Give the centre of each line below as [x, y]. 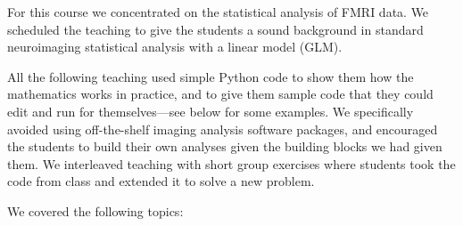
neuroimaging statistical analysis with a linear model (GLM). [175, 47]
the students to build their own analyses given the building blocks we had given [225, 146]
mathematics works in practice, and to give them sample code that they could [220, 94]
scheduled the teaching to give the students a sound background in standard [215, 29]
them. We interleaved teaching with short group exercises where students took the [231, 163]
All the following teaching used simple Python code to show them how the [211, 76]
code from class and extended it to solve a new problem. [161, 181]
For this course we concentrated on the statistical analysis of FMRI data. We [218, 12]
